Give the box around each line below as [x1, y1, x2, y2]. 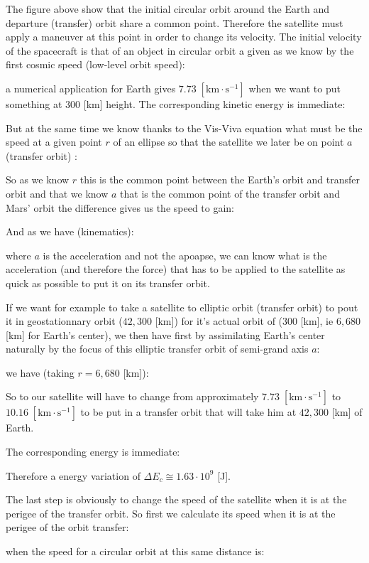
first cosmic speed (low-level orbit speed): [6, 57, 185, 72]
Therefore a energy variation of [6, 468, 141, 483]
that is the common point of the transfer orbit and [120, 186, 340, 200]
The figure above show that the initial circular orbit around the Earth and [6, 1, 329, 16]
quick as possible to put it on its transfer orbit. [6, 275, 210, 290]
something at [6, 96, 62, 111]
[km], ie [300, 313, 334, 328]
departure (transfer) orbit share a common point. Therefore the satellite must [6, 15, 343, 30]
